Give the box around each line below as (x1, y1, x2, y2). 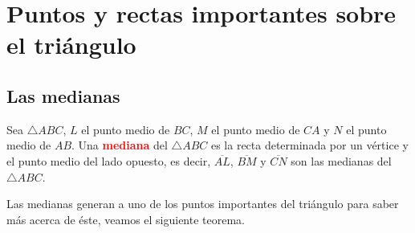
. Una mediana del (71, 137, 168, 153)
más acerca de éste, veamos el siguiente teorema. (6, 211, 246, 227)
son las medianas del (291, 152, 392, 169)
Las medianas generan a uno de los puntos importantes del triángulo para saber (6, 195, 399, 212)
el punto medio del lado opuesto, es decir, (6, 152, 211, 169)
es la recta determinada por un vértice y (210, 137, 409, 153)
